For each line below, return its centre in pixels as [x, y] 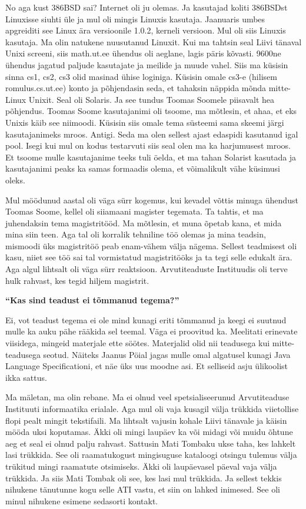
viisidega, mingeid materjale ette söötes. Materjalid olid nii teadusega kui [138, 343]
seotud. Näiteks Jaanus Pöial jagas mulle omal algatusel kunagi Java [167, 354]
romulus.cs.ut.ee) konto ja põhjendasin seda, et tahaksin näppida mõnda [136, 88]
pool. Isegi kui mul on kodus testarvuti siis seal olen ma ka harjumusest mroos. [148, 145]
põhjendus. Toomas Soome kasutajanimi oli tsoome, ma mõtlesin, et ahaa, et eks [151, 111]
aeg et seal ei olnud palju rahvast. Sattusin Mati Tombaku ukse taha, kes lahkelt [151, 443]
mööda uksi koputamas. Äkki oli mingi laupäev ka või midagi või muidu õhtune [149, 432]
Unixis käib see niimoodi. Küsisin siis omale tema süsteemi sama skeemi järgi [145, 122]
